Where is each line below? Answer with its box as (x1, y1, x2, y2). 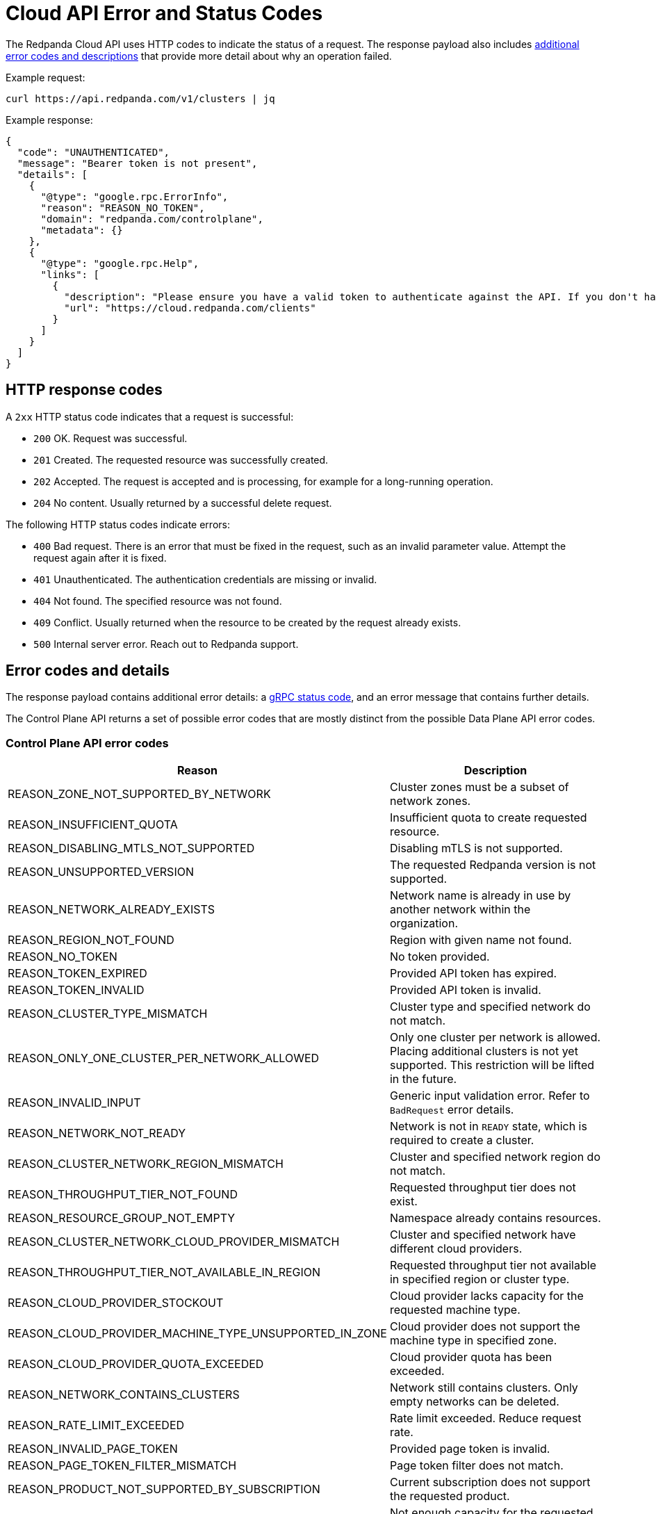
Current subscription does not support (389, 1475, 591, 1490)
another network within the (389, 902, 531, 917)
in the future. (389, 1072, 457, 1086)
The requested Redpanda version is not (389, 858, 596, 872)
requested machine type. (389, 1303, 520, 1317)
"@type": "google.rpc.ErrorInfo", (40, 190, 229, 202)
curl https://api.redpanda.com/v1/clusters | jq (6, 92, 275, 104)
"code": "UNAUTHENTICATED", (17, 146, 170, 158)
